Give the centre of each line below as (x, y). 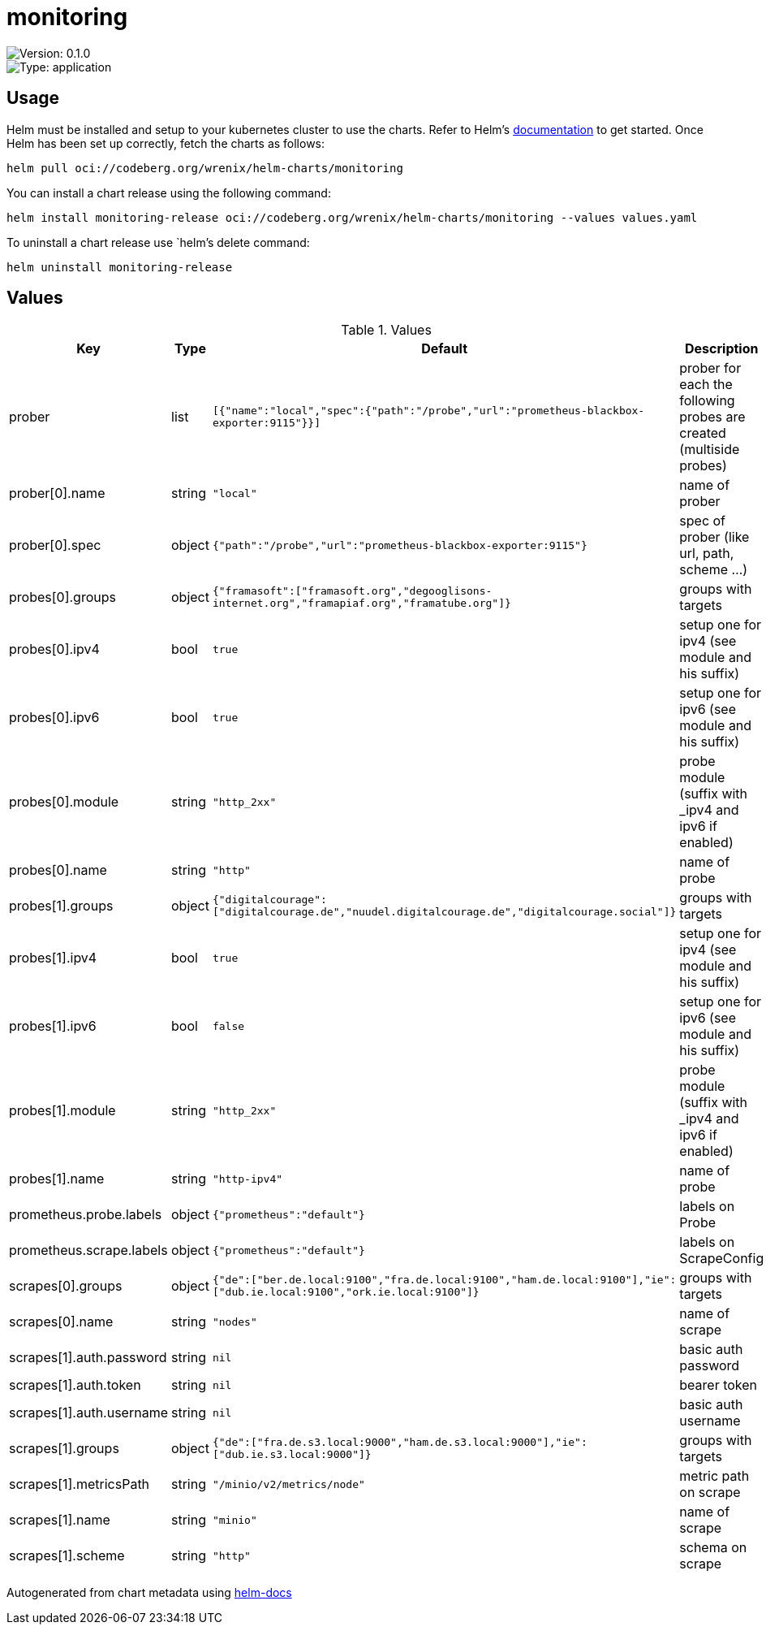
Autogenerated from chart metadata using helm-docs (149, 1593)
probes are (712, 417)
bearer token (719, 1385)
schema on (713, 1548)
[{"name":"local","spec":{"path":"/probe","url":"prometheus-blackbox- (428, 411)
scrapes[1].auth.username (88, 1413)
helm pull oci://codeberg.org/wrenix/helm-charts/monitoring (205, 168)
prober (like (714, 537)
